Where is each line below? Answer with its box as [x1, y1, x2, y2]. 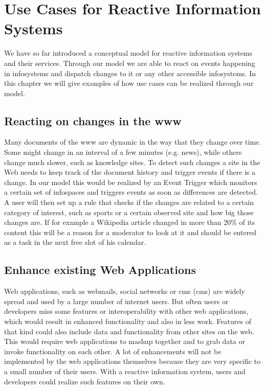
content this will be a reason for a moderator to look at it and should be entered [4, 226, 257, 237]
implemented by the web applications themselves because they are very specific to [4, 356, 261, 366]
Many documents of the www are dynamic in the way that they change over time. [4, 136, 261, 147]
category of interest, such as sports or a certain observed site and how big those [4, 207, 254, 217]
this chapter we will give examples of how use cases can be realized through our [4, 78, 254, 88]
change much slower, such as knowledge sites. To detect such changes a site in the [4, 156, 260, 167]
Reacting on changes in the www [4, 112, 182, 128]
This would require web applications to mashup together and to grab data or [4, 336, 246, 347]
